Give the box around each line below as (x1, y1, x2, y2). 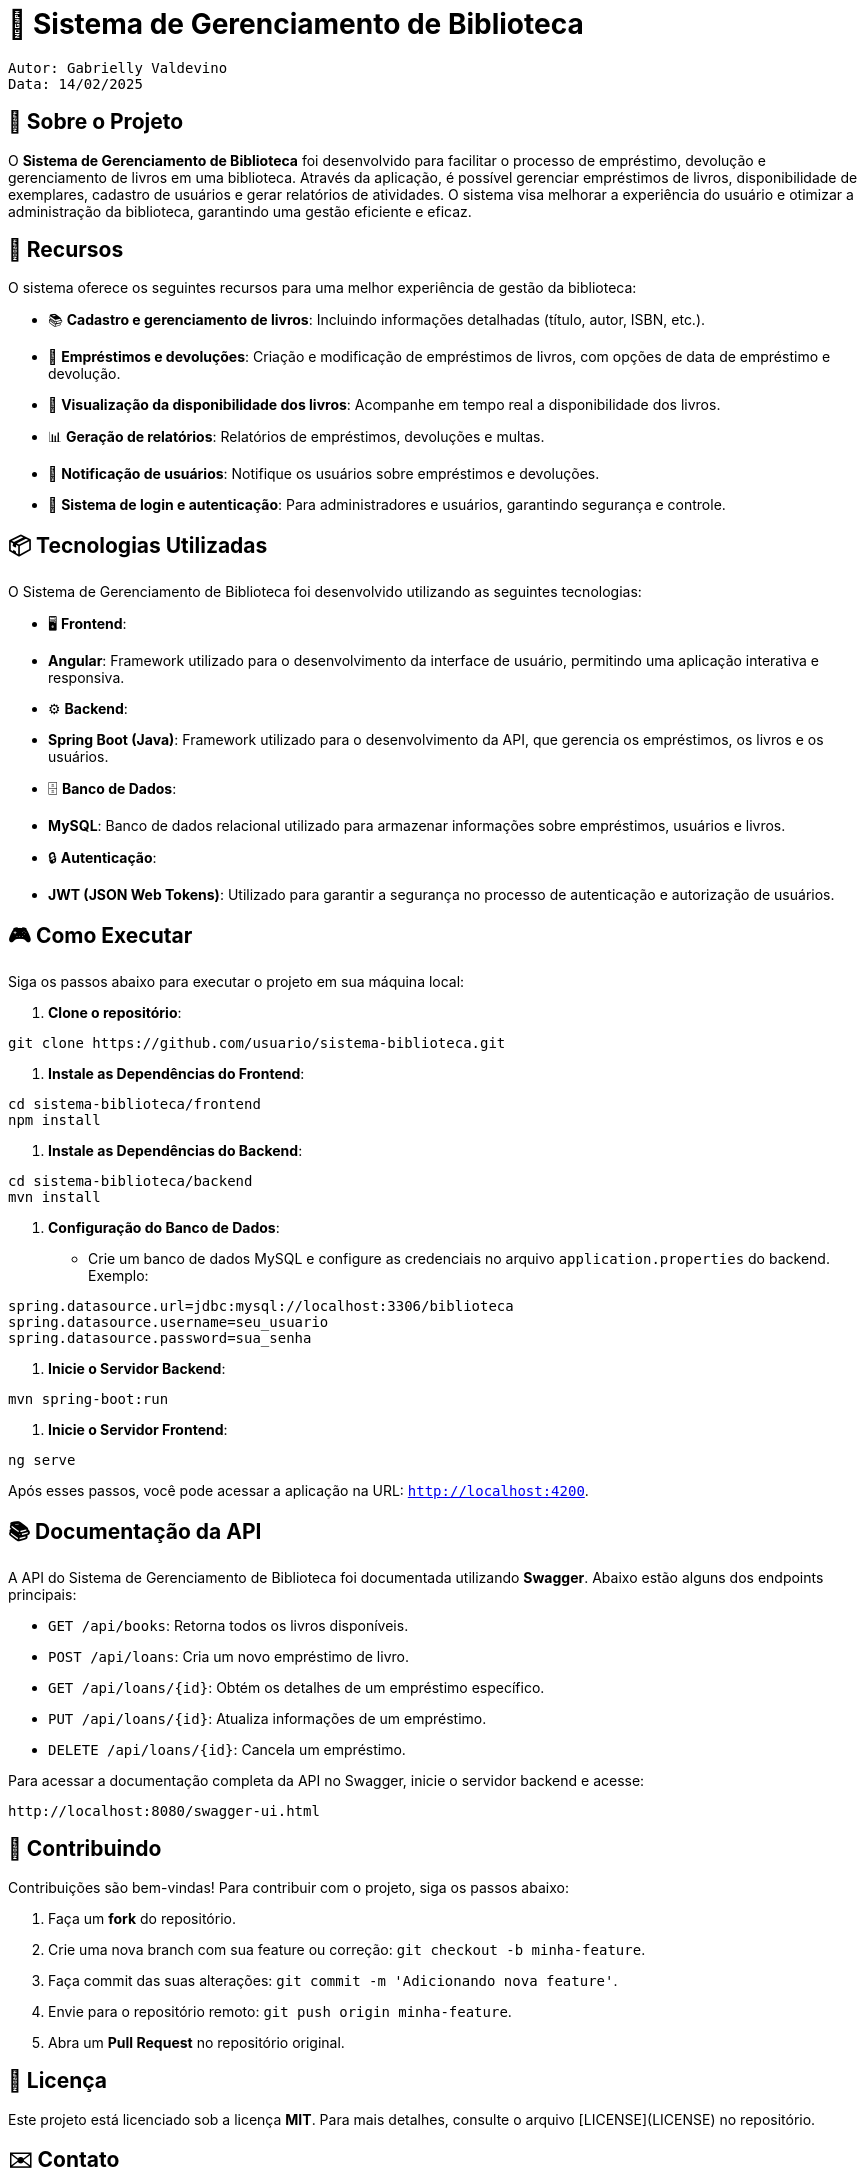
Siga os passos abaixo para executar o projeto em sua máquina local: (8, 973, 465, 991)
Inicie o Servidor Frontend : (48, 1421, 228, 1439)
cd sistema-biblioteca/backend (8, 1173, 253, 1190)
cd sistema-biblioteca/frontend (8, 1096, 261, 1113)
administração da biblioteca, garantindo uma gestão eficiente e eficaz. (8, 202, 472, 220)
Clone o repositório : (48, 1004, 182, 1022)
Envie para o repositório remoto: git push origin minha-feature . (48, 2002, 512, 2020)
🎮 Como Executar (8, 922, 193, 948)
